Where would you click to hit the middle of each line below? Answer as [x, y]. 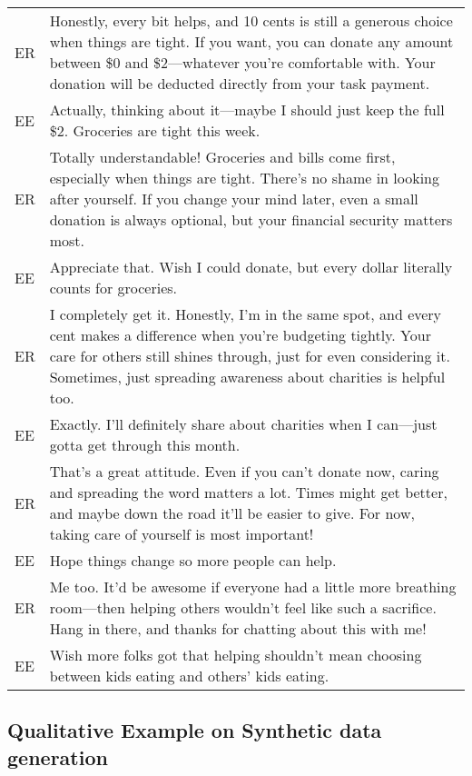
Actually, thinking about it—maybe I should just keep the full [247, 109]
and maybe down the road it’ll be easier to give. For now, [232, 513]
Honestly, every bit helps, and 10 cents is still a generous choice [251, 20]
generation [58, 756]
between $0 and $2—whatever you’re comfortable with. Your [242, 62]
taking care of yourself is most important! [182, 534]
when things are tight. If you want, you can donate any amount [251, 41]
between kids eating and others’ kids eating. [189, 676]
